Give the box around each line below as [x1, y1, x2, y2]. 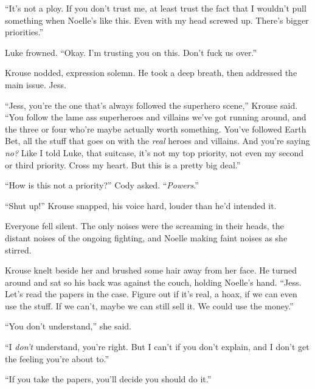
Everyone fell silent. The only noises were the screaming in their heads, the [5, 219, 284, 232]
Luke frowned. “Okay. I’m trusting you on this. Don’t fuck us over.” [5, 46, 257, 58]
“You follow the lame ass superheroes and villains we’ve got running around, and [5, 111, 306, 123]
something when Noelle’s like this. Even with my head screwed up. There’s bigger [5, 13, 309, 26]
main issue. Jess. [5, 78, 66, 91]
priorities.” [5, 26, 44, 38]
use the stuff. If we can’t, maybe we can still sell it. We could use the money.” [5, 299, 294, 312]
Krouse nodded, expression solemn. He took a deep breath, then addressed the [5, 66, 297, 79]
